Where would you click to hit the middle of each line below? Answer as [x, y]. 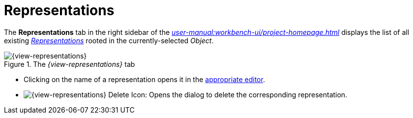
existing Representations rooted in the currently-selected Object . [109, 40]
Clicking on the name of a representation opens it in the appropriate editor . [144, 79]
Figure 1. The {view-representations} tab [70, 64]
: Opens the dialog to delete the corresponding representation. [246, 94]
